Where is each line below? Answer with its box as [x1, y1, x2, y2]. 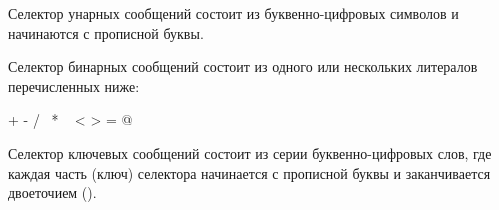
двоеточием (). [8, 182, 97, 203]
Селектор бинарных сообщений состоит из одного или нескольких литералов [8, 56, 478, 77]
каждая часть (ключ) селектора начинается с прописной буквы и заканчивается [8, 162, 491, 183]
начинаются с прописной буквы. [8, 22, 204, 43]
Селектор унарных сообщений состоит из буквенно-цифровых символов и [8, 3, 459, 23]
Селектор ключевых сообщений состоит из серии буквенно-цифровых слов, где [8, 142, 492, 163]
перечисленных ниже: [8, 75, 140, 96]
